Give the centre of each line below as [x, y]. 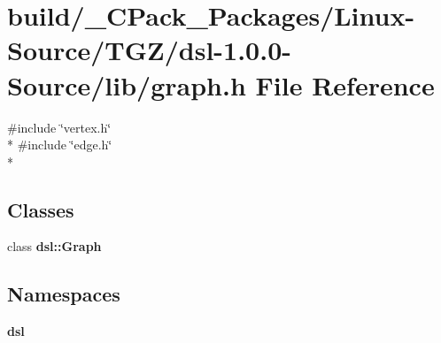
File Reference [345, 84]
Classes [41, 209]
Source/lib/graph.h [127, 84]
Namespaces [64, 294]
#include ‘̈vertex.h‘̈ [59, 127]
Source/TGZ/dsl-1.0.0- [149, 50]
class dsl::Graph [54, 246]
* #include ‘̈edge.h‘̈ [60, 145]
